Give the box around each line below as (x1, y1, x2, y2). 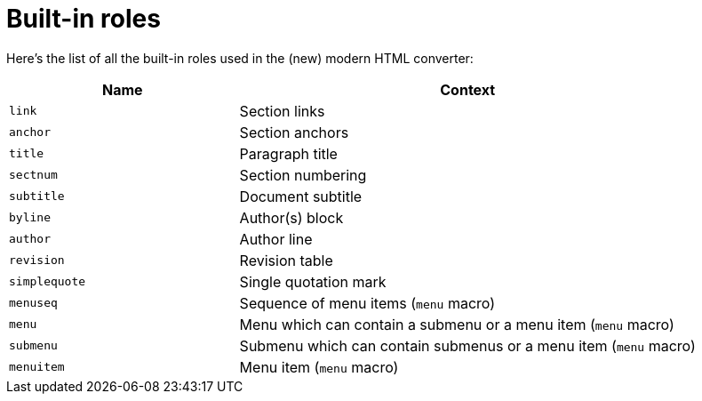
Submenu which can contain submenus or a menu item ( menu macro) (239, 336, 696, 355)
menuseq (9, 296, 58, 310)
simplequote (9, 275, 86, 289)
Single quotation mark (239, 272, 387, 291)
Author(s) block (239, 208, 344, 227)
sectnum (9, 168, 58, 182)
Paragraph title (239, 144, 338, 163)
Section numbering (239, 165, 367, 184)
